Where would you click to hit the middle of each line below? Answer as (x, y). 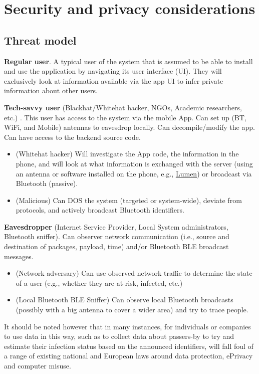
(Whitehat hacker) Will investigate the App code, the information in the (127, 154)
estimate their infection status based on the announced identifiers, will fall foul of (129, 346)
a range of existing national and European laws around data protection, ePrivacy (128, 356)
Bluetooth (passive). (47, 183)
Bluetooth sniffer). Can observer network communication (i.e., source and (117, 236)
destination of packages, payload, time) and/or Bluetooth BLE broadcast (116, 246)
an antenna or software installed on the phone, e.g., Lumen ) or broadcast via (134, 173)
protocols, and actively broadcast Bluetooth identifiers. (100, 210)
